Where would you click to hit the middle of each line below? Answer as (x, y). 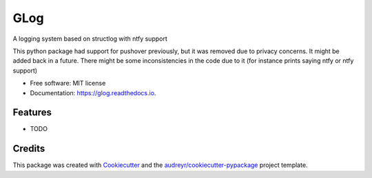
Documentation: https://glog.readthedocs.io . (93, 92)
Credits (29, 149)
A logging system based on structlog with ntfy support (90, 39)
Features (32, 113)
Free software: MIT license (68, 83)
